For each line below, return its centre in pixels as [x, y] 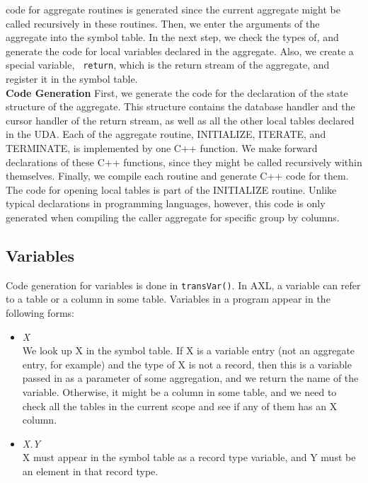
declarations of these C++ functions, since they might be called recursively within [184, 162]
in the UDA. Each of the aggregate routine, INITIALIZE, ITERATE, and [166, 134]
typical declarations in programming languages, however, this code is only [166, 203]
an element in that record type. [90, 471]
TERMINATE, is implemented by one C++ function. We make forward [162, 148]
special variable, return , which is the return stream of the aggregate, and [168, 65]
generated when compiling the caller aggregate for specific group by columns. [173, 217]
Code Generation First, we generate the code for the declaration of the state [177, 92]
